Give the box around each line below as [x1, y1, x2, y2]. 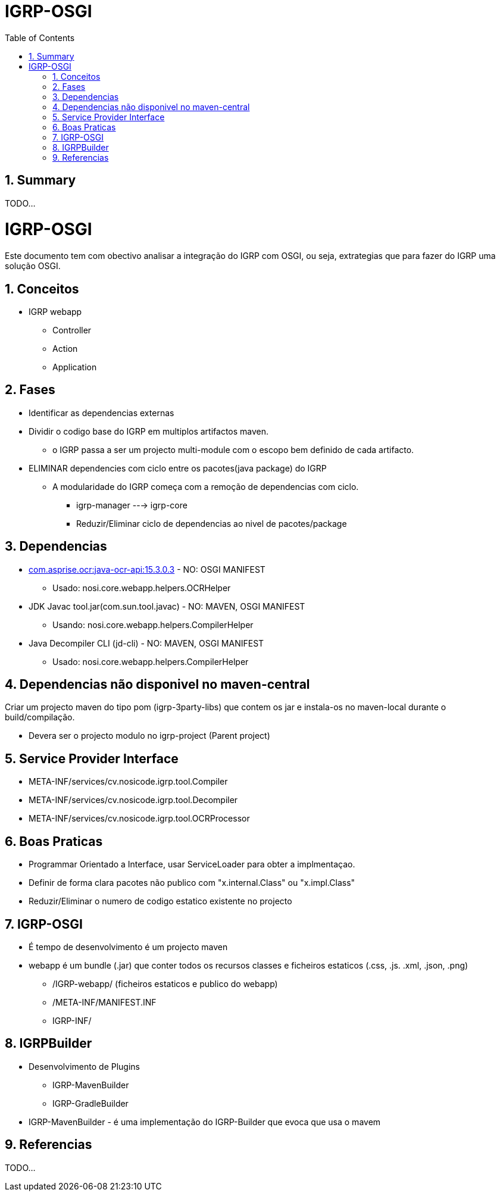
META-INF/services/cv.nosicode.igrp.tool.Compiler [29, 776, 228, 787]
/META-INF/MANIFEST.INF [52, 997, 157, 1007]
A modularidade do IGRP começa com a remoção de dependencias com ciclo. [52, 481, 359, 492]
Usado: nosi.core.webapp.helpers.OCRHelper [52, 582, 231, 593]
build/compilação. [5, 712, 75, 723]
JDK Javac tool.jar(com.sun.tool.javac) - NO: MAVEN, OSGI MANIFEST [29, 601, 305, 611]
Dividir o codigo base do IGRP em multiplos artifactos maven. [29, 426, 269, 436]
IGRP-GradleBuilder [52, 1098, 129, 1108]
